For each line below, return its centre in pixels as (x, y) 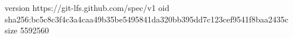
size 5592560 (27, 30)
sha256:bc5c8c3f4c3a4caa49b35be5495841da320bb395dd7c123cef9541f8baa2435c (147, 19)
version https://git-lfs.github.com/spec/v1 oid (87, 7)
